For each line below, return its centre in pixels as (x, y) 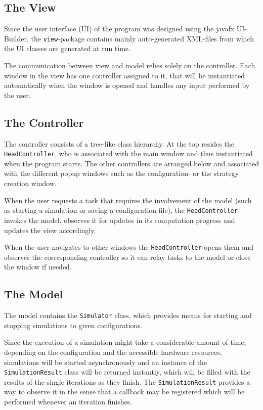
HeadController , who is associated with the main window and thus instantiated (128, 153)
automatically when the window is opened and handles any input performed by (127, 85)
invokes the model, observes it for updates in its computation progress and (120, 220)
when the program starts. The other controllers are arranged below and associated (131, 163)
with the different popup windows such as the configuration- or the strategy (122, 173)
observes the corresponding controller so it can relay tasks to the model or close (127, 257)
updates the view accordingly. (50, 230)
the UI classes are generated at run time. (67, 48)
